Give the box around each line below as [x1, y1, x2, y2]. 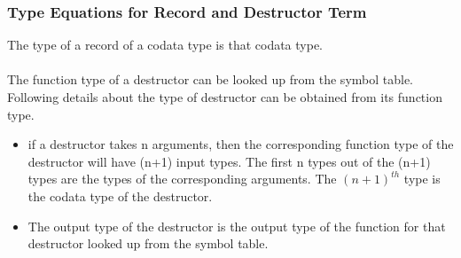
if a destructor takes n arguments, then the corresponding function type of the [27, 135, 454, 153]
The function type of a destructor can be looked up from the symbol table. [7, 70, 414, 89]
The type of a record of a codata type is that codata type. [7, 35, 324, 54]
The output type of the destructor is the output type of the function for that [27, 216, 446, 235]
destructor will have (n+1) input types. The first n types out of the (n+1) [27, 152, 431, 170]
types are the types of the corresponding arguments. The [27, 169, 337, 188]
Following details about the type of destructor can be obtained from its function [7, 88, 442, 106]
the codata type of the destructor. [27, 186, 213, 205]
